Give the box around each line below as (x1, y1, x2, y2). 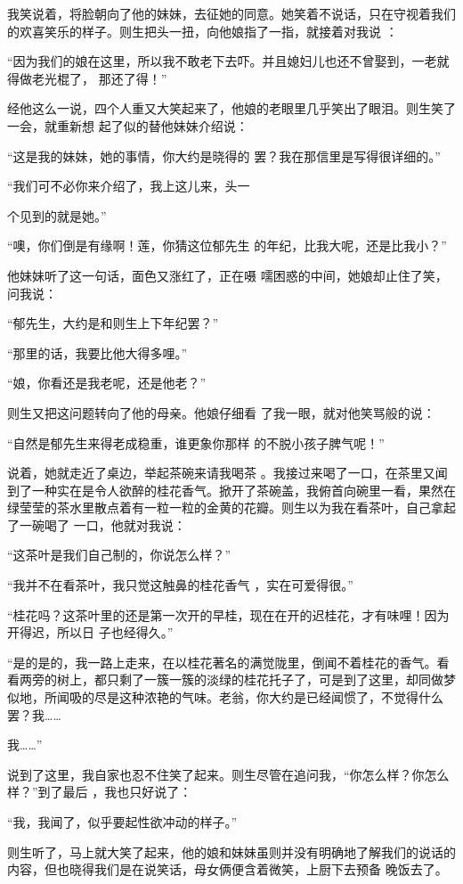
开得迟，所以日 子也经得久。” (7, 623, 174, 642)
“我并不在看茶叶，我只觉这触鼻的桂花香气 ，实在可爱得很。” (7, 576, 353, 594)
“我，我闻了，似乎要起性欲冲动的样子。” (7, 813, 238, 831)
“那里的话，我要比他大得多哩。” (7, 343, 188, 362)
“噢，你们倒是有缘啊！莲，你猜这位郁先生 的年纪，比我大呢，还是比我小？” (7, 236, 447, 255)
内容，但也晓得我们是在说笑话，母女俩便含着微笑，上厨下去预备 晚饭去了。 (7, 860, 448, 879)
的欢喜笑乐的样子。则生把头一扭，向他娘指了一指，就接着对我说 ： (7, 21, 398, 40)
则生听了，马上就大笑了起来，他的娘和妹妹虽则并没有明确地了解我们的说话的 (7, 842, 456, 861)
